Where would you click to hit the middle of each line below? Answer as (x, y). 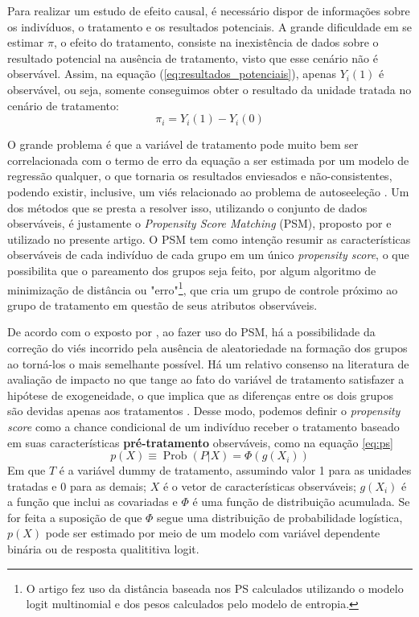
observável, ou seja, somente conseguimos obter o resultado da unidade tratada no (209, 89)
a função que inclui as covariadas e (92, 502)
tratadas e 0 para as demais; (77, 485)
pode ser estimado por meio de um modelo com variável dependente (213, 533)
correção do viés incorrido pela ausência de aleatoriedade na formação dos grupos (207, 347)
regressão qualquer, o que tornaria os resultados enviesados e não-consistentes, (200, 176)
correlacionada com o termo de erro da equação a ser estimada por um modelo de (208, 160)
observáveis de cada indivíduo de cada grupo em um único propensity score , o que (208, 255)
